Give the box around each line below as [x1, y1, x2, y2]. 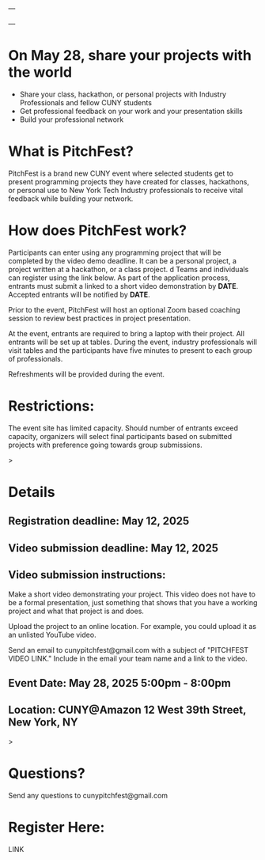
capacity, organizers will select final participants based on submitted [8, 431, 232, 441]
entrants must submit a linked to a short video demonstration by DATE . [8, 281, 239, 290]
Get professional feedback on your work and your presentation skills [19, 106, 243, 116]
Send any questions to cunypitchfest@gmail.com [8, 790, 168, 800]
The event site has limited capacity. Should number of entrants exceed [8, 423, 239, 433]
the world [8, 63, 73, 81]
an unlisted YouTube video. [8, 630, 97, 639]
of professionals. [8, 354, 63, 363]
